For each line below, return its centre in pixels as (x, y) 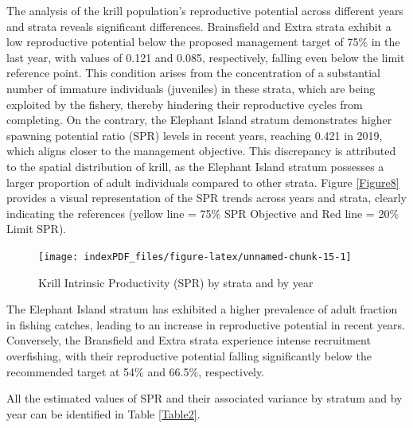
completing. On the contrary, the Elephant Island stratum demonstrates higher (199, 120)
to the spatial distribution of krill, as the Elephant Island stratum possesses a (195, 166)
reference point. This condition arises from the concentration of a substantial (193, 73)
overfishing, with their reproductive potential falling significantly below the (189, 355)
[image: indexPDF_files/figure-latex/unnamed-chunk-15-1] (195, 257)
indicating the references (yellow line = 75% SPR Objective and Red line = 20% (203, 213)
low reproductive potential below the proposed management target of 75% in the (203, 42)
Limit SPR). (37, 229)
